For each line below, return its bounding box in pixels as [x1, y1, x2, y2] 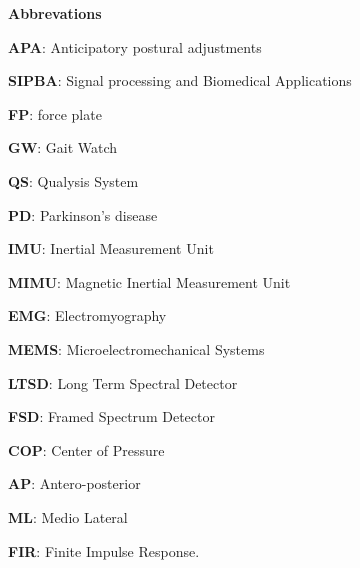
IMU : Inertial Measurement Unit [8, 238, 214, 259]
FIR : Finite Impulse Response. [8, 540, 200, 561]
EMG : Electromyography [8, 305, 167, 326]
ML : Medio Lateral [8, 506, 128, 527]
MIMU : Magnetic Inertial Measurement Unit [8, 271, 291, 292]
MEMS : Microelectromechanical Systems [8, 338, 265, 359]
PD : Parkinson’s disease [8, 204, 158, 225]
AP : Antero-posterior [8, 473, 141, 494]
